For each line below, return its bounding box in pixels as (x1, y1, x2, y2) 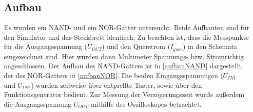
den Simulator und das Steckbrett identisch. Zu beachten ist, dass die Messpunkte (4, 32, 249, 42)
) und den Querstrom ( (101, 41, 171, 51)
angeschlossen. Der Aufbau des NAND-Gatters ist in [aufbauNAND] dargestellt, (4, 61, 243, 71)
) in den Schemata (183, 41, 237, 51)
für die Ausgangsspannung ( (4, 41, 87, 51)
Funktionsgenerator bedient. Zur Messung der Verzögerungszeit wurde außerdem (4, 89, 245, 99)
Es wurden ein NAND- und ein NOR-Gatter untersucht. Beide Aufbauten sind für (4, 22, 250, 32)
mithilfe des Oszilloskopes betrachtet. (90, 98, 202, 109)
